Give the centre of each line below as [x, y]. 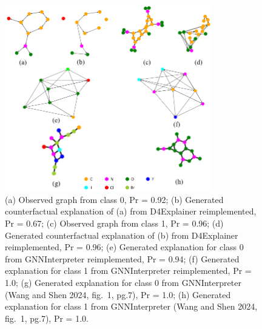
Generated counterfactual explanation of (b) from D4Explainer [122, 235]
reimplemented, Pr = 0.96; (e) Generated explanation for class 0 [124, 247]
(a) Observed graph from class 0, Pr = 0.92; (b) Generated [114, 199]
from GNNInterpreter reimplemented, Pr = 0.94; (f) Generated [122, 258]
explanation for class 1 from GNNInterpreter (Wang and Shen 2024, [131, 306]
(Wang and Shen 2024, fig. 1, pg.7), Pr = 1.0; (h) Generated [118, 294]
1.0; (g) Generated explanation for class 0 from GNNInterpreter [123, 283]
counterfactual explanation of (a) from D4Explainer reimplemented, [131, 211]
